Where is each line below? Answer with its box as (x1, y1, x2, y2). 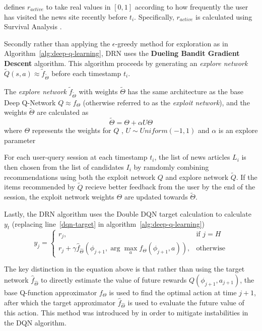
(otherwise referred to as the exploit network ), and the (83, 97, 250, 107)
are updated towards (124, 191, 188, 202)
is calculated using (195, 11, 252, 22)
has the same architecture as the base (127, 86, 243, 96)
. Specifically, (134, 11, 174, 22)
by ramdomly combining (134, 161, 209, 172)
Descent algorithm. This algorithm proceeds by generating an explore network (4, 57, 248, 68)
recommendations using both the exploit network (4, 171, 156, 182)
